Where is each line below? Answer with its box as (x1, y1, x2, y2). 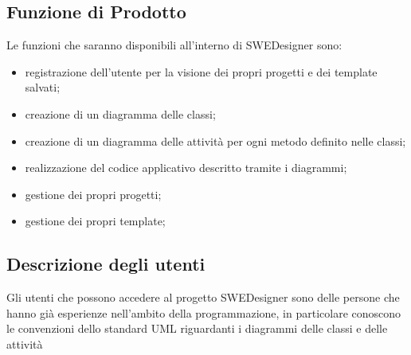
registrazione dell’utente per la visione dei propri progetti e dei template (25, 63, 378, 80)
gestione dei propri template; (25, 213, 166, 229)
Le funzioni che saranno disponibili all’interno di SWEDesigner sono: (6, 37, 342, 53)
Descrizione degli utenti (6, 252, 205, 276)
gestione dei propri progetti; (25, 185, 162, 202)
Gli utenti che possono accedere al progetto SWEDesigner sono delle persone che (6, 289, 400, 306)
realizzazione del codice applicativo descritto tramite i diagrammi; (25, 159, 347, 176)
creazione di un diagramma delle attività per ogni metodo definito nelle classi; (25, 132, 406, 149)
